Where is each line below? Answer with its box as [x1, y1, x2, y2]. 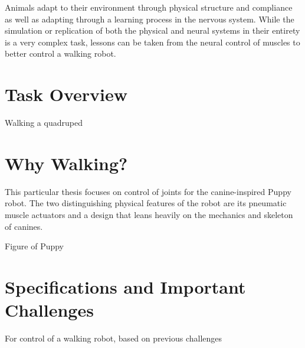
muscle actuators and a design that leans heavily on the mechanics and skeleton [5, 209, 293, 220]
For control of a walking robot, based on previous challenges [5, 332, 222, 344]
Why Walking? [5, 151, 128, 175]
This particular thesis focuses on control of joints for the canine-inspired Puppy [5, 185, 291, 197]
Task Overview [5, 82, 128, 106]
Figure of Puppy [5, 240, 64, 252]
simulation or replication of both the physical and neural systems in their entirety [5, 24, 300, 37]
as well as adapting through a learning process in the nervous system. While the [5, 12, 294, 25]
